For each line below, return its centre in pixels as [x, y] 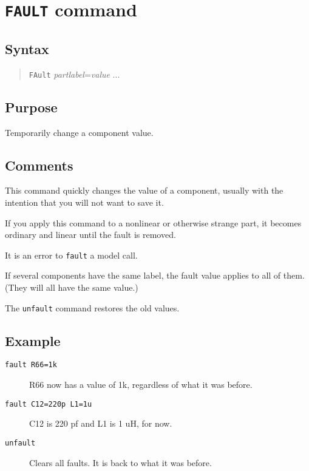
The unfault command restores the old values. [92, 307]
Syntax [27, 48]
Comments [39, 165]
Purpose [31, 107]
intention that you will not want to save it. [84, 202]
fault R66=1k [31, 365]
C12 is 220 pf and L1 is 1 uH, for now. [101, 423]
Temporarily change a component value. [79, 132]
